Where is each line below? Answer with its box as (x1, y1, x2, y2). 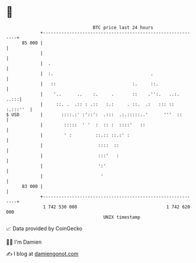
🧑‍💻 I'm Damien (6, 238, 42, 245)
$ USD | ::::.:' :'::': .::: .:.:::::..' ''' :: (6, 111, 183, 118)
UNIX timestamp (103, 214, 141, 220)
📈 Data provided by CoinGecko (6, 225, 83, 232)
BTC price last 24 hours (93, 25, 154, 30)
